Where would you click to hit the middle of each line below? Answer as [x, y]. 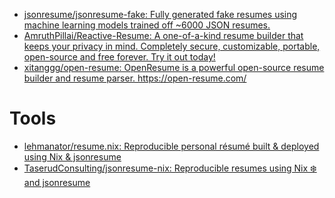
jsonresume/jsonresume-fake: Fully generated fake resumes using [160, 14]
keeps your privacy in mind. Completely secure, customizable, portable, [172, 46]
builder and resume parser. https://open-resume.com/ [135, 78]
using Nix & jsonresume [72, 156]
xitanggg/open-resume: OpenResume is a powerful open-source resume [174, 67]
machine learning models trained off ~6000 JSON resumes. [147, 25]
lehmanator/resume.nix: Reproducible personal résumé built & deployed [171, 146]
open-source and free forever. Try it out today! [119, 57]
